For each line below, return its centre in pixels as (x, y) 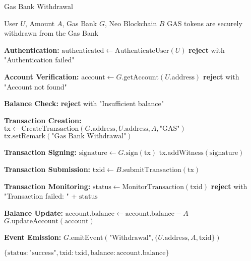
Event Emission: (33, 237)
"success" (43, 253)
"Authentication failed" (39, 60)
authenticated (83, 51)
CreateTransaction (50, 129)
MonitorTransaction (153, 187)
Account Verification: (42, 76)
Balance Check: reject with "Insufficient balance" (84, 103)
